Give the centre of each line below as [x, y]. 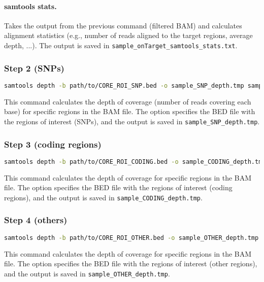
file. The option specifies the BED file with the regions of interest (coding [118, 187]
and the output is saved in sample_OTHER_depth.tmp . [87, 273]
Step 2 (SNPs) [34, 68]
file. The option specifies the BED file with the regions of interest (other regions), [131, 263]
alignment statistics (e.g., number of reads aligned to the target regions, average [128, 35]
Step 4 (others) [36, 220]
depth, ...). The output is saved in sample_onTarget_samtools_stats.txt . [121, 45]
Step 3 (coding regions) [53, 144]
